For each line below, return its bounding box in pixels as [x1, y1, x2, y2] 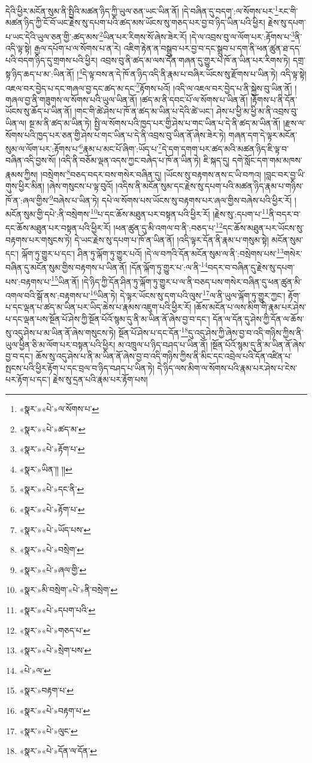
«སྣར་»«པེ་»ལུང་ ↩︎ [19, 724, 78, 737]
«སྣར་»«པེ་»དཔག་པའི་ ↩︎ [19, 603, 96, 616]
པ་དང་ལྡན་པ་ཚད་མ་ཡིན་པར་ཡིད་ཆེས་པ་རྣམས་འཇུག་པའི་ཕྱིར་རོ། [5, 301, 192, 313]
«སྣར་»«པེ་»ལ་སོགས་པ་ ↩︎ [19, 402, 99, 414]
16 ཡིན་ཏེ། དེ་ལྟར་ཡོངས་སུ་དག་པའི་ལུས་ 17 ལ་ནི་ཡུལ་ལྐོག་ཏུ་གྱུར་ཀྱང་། [90, 287, 286, 301]
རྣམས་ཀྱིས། [5, 168, 38, 180]
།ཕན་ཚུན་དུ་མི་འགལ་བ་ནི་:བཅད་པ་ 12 [113, 220, 223, 234]
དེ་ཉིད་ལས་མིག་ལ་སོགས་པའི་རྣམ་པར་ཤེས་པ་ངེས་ [157, 361, 298, 374]
